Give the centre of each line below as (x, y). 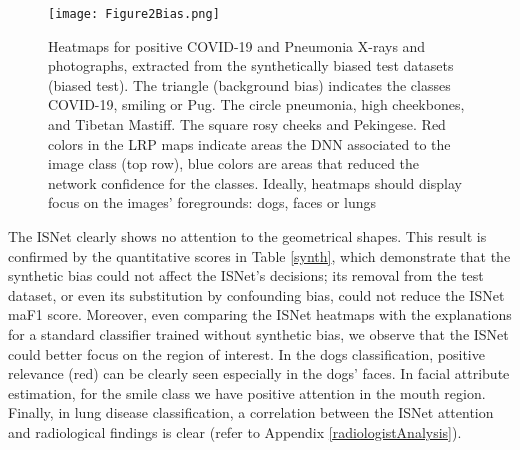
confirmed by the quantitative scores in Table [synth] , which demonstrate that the (259, 255)
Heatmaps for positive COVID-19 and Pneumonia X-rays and (237, 45)
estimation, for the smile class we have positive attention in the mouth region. (247, 392)
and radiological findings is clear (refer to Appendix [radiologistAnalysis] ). (235, 431)
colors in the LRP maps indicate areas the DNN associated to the (249, 143)
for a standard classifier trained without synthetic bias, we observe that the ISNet (258, 333)
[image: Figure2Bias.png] (134, 14)
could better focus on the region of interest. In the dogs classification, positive (246, 353)
